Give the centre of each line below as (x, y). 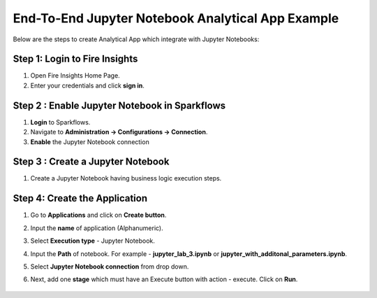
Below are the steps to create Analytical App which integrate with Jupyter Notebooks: (136, 39)
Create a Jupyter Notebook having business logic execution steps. (126, 178)
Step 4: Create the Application (80, 198)
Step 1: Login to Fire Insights (75, 59)
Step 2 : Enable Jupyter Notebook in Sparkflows (119, 105)
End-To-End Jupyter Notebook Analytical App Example (176, 18)
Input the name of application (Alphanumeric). (97, 228)
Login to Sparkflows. (60, 122)
